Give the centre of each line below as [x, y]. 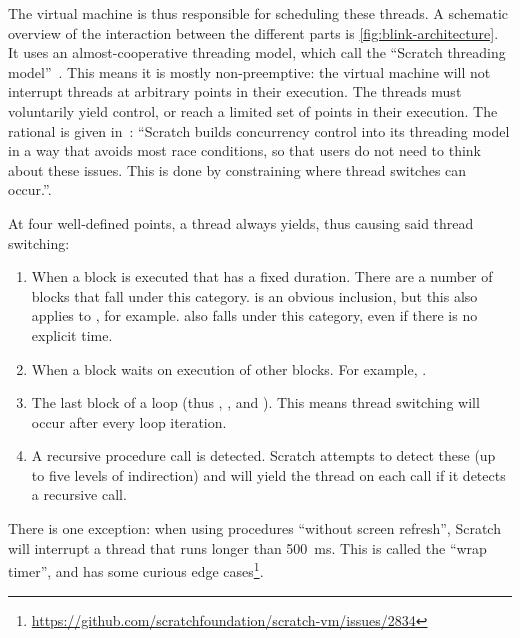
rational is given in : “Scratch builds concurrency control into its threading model [259, 130]
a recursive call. [79, 494]
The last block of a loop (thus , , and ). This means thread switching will [255, 402]
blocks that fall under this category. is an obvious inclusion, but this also [254, 295]
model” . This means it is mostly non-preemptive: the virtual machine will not [249, 71]
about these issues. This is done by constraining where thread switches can [237, 169]
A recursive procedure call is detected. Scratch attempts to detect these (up [263, 455]
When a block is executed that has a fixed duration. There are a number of [262, 276]
